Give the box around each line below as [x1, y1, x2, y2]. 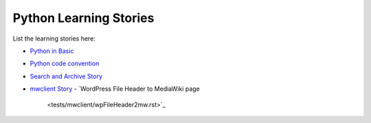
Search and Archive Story [30, 72, 103, 80]
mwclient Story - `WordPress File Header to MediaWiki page [30, 85, 201, 93]
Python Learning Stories [12, 10, 155, 25]
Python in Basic [30, 47, 74, 55]
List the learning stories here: [12, 34, 95, 43]
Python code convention [30, 59, 100, 68]
